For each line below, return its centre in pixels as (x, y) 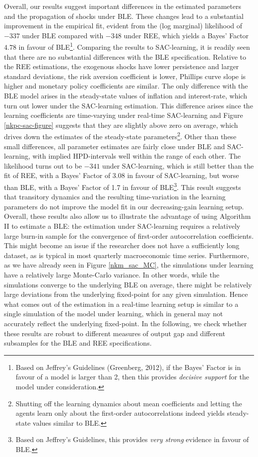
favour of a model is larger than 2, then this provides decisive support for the (132, 377)
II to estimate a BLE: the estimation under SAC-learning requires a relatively (122, 226)
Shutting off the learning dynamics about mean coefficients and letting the (129, 403)
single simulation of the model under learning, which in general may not (114, 314)
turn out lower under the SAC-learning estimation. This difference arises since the (129, 105)
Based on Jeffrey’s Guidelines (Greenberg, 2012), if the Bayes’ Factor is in (128, 367)
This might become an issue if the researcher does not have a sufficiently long (122, 245)
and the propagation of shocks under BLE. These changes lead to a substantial (124, 16)
